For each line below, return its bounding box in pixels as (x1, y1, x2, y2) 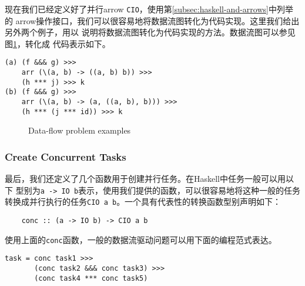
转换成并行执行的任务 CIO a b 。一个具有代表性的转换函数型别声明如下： (5, 195, 281, 208)
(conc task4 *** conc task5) (34, 274, 148, 282)
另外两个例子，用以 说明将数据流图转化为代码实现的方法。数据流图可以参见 (5, 26, 296, 38)
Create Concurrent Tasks (5, 149, 126, 164)
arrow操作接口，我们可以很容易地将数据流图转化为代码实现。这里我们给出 (15, 14, 300, 26)
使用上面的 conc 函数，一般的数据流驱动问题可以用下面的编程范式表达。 (5, 233, 277, 245)
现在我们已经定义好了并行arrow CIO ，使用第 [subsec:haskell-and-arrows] (5, 3, 269, 15)
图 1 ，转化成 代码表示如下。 (5, 37, 110, 49)
